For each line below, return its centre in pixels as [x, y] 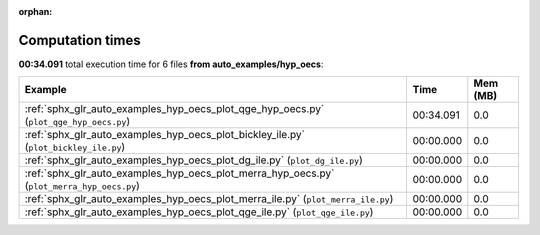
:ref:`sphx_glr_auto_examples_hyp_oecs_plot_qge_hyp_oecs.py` [174, 109]
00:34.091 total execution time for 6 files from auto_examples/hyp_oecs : [171, 64]
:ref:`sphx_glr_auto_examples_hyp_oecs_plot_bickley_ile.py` [164, 135]
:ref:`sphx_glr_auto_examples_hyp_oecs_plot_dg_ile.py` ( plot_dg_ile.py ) [194, 160]
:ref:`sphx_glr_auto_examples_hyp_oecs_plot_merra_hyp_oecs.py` [179, 173]
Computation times [79, 40]
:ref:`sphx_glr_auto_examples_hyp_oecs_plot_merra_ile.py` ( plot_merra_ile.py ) [209, 199]
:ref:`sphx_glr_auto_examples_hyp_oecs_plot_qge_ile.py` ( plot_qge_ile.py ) [199, 212]
